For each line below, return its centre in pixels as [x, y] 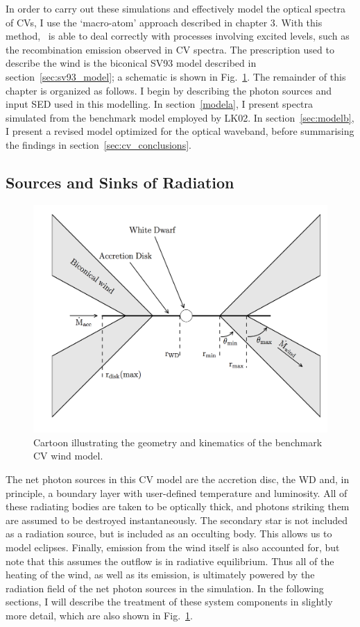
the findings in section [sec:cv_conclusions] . [98, 144]
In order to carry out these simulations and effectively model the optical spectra [176, 8]
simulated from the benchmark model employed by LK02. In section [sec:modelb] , [180, 117]
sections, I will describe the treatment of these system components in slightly [169, 602]
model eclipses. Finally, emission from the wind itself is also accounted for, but [173, 547]
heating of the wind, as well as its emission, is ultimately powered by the [160, 575]
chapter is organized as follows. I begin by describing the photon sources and [169, 90]
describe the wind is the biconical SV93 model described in [131, 63]
